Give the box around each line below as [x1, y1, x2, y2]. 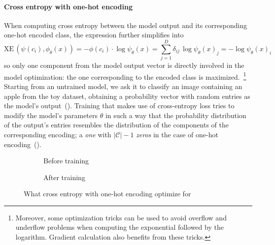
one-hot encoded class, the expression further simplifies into [4, 30, 184, 40]
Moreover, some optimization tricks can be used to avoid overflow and [15, 212, 227, 222]
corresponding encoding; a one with [4, 129, 111, 139]
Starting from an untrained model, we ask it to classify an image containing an [4, 81, 242, 91]
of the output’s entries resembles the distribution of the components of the [4, 120, 229, 130]
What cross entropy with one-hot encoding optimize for [24, 188, 191, 199]
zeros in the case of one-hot [136, 129, 218, 139]
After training [43, 172, 85, 182]
